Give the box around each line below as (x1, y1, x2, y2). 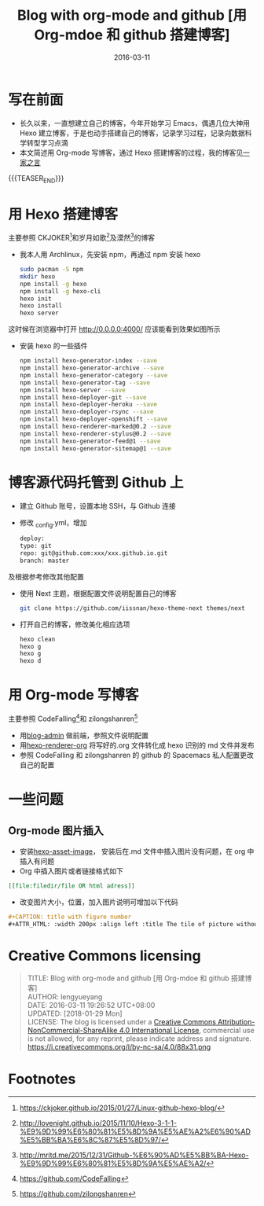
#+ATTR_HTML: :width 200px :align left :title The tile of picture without (8, 920, 262, 928)
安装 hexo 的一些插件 (19, 341, 88, 351)
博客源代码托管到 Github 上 (8, 473, 184, 491)
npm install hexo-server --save (19, 386, 126, 394)
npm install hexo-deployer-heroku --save (19, 401, 157, 409)
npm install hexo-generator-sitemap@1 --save (19, 444, 171, 452)
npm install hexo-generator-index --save (19, 357, 157, 365)
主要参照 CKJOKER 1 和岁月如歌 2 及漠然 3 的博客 (8, 232, 156, 243)
